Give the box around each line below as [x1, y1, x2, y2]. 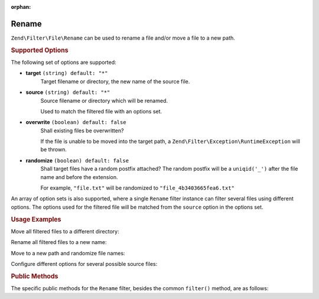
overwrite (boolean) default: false [25, 119, 126, 126]
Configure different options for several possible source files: [11, 261, 158, 268]
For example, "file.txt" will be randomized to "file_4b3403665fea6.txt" [40, 184, 235, 191]
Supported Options [11, 46, 69, 54]
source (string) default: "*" [25, 89, 110, 96]
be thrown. [40, 146, 67, 153]
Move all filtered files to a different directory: [11, 227, 119, 235]
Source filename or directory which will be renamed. [40, 97, 168, 104]
